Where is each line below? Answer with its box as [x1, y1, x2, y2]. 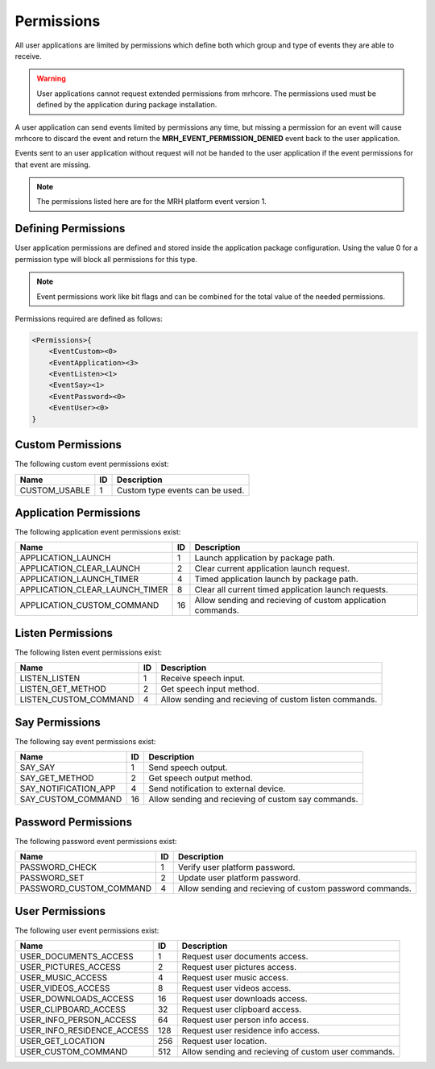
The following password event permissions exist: [14, 836, 177, 846]
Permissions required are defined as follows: [14, 314, 163, 323]
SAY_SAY [19, 762, 56, 773]
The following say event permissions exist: [14, 736, 156, 746]
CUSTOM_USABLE [19, 485, 91, 496]
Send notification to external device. [148, 783, 286, 794]
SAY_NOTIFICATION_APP [19, 783, 116, 794]
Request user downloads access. [181, 993, 308, 1005]
